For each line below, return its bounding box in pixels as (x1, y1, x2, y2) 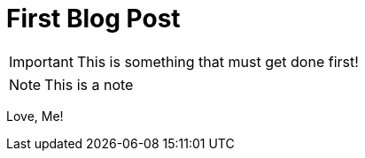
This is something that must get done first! (76, 52, 359, 71)
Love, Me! (6, 108, 64, 124)
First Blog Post (6, 4, 181, 34)
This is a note (44, 75, 134, 94)
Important (9, 52, 74, 71)
